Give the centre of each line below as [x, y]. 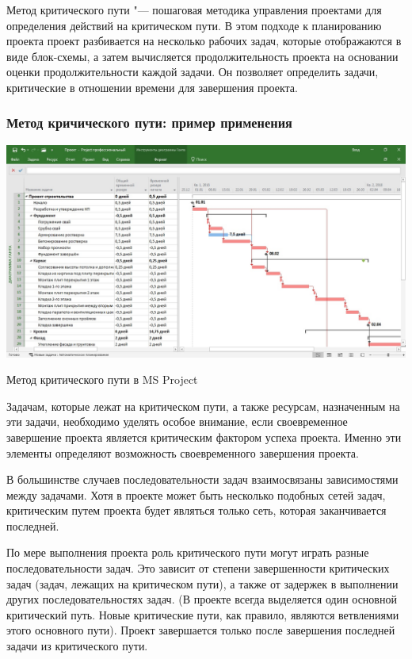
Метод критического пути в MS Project [102, 379]
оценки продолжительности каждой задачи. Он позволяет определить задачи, [193, 72]
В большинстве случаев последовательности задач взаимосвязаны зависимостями [202, 479]
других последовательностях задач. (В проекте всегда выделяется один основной [202, 599]
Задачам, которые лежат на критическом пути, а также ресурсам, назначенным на [203, 406]
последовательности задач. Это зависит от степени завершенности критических [198, 568]
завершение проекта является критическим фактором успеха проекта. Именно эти [204, 437]
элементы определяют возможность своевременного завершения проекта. [183, 452]
